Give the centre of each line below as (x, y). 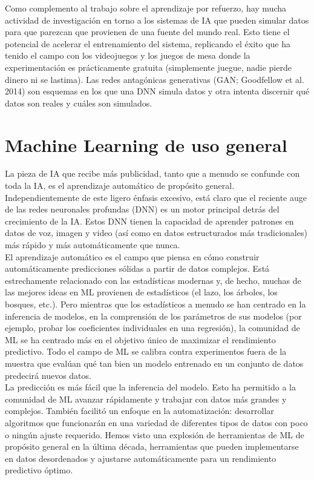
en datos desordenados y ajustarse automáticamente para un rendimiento (141, 458)
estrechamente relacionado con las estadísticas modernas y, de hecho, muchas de (153, 280)
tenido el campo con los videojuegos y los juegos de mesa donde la (128, 55)
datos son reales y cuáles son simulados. (79, 103)
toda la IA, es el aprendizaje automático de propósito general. (120, 186)
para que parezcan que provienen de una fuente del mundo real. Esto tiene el (147, 32)
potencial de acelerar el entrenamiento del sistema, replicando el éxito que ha (148, 43)
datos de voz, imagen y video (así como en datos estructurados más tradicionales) (156, 233)
